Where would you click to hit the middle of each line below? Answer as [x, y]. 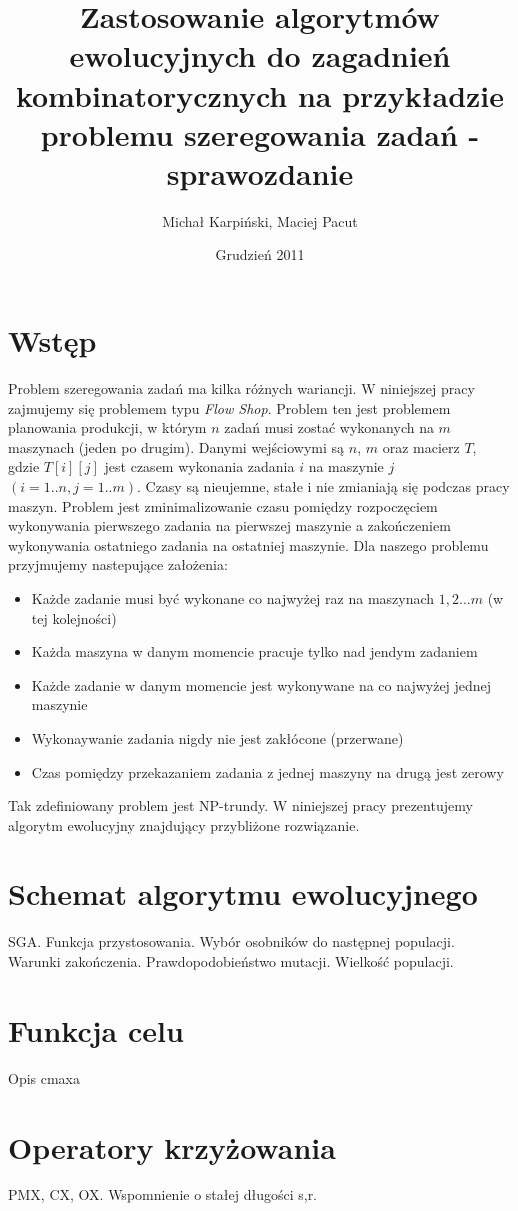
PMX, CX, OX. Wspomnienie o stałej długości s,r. [163, 1194]
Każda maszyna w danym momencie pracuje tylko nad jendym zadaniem [254, 651]
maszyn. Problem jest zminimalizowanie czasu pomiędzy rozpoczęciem [223, 505]
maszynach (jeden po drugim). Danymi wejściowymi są [176, 446]
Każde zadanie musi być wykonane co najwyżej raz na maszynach [233, 597]
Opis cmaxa [44, 1077]
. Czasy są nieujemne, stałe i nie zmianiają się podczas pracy [323, 485]
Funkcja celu [96, 1029]
